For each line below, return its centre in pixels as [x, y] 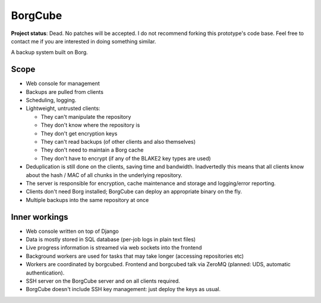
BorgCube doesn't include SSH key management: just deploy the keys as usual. [123, 289]
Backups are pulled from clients [65, 91]
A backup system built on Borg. [50, 52]
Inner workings [40, 217]
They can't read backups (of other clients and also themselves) [118, 141]
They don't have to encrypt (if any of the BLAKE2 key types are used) [126, 158]
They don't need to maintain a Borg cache [92, 150]
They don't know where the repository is [90, 125]
